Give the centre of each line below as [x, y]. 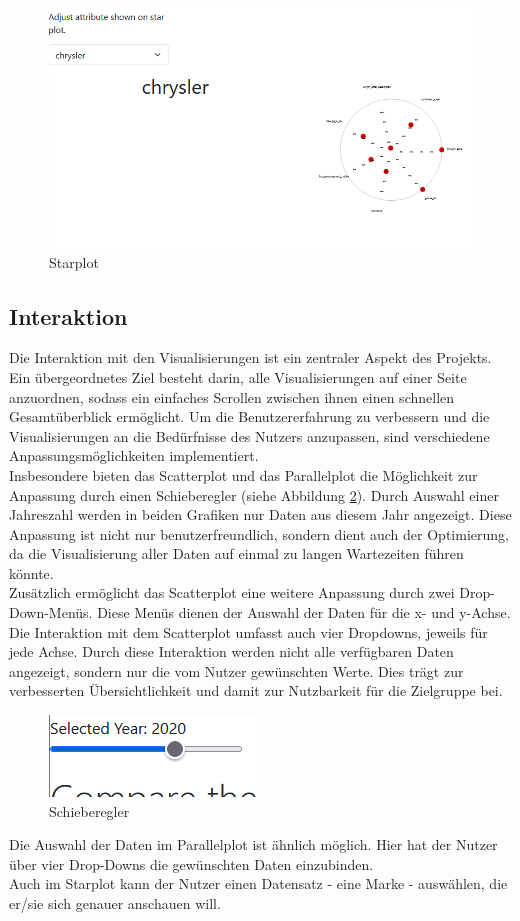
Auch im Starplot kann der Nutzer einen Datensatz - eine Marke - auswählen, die [258, 883]
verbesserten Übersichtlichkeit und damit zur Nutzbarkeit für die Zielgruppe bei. [256, 690]
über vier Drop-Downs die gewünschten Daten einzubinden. [191, 863]
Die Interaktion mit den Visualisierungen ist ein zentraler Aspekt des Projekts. [250, 357]
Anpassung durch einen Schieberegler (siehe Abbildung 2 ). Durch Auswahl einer [254, 494]
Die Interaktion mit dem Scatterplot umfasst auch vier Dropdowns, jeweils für [248, 631]
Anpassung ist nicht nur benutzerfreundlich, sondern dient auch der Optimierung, [259, 533]
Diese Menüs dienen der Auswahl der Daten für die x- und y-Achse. [304, 612]
